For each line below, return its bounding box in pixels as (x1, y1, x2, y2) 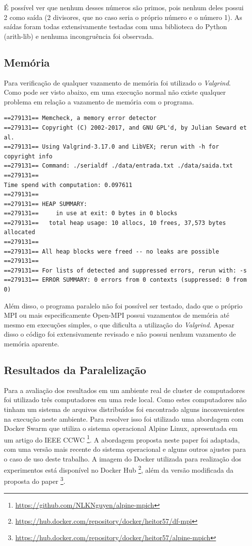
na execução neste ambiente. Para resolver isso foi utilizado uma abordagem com (4, 413, 244, 424)
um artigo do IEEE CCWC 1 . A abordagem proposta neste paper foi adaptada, (4, 433, 240, 444)
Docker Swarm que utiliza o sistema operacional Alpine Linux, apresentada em (4, 423, 238, 433)
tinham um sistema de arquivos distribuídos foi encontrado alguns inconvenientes (4, 404, 245, 414)
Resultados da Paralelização (4, 362, 146, 377)
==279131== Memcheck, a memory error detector (4, 115, 157, 122)
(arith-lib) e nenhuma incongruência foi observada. (4, 31, 154, 41)
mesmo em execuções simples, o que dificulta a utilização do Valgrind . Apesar (4, 319, 235, 329)
